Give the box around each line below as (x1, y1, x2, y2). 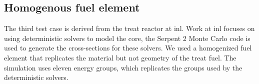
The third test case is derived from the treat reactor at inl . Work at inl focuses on (4, 23, 255, 33)
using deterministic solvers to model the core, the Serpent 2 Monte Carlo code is (4, 32, 250, 43)
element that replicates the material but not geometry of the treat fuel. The (4, 52, 236, 62)
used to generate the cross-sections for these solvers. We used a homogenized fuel (4, 42, 252, 53)
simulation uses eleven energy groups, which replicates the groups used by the (4, 62, 242, 72)
